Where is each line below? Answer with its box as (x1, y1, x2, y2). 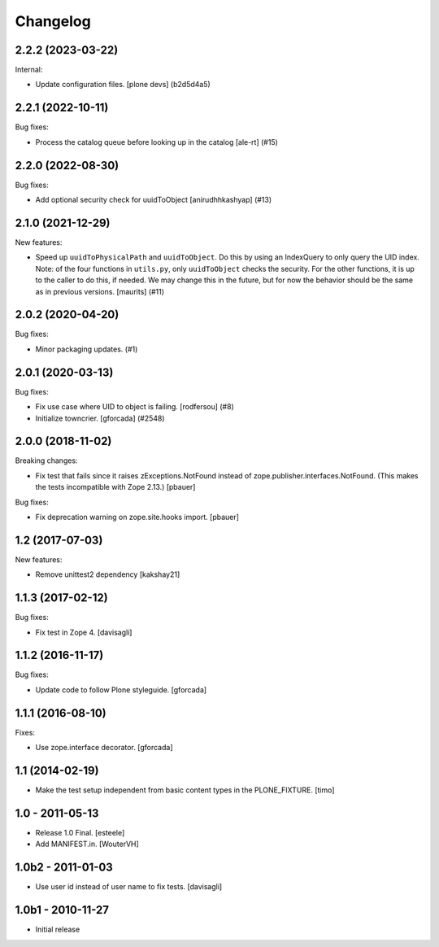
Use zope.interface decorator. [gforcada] (35, 743, 174, 753)
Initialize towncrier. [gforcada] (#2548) (35, 413, 166, 423)
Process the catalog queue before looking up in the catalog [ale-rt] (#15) (35, 137, 278, 146)
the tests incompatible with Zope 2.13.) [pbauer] (35, 482, 196, 492)
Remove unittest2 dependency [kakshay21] (35, 570, 180, 579)
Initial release (35, 924, 80, 935)
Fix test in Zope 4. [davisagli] (35, 627, 133, 637)
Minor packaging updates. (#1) (35, 344, 138, 354)
